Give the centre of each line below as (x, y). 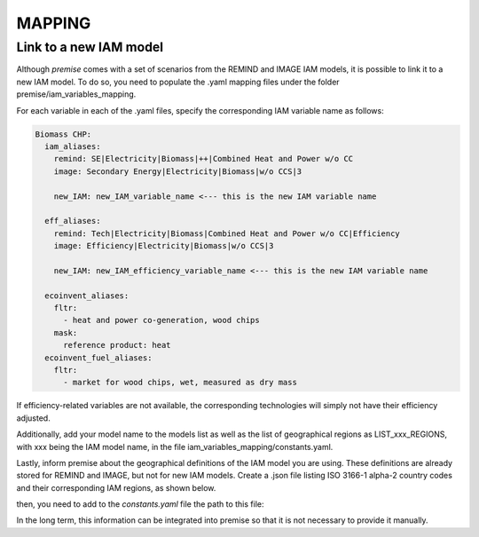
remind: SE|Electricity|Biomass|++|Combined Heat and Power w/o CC (204, 159)
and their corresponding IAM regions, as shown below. (116, 487)
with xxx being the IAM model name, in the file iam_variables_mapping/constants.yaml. (175, 446)
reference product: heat (118, 345)
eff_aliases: (73, 221)
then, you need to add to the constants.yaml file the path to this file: (140, 504)
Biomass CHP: (63, 134)
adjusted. (33, 418)
